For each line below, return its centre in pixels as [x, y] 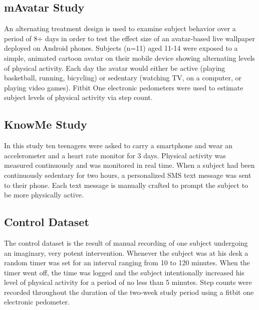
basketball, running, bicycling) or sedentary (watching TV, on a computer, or [123, 78]
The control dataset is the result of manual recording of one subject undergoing [126, 242]
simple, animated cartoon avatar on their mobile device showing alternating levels [129, 58]
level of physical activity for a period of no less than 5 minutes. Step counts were [128, 282]
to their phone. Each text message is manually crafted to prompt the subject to [126, 185]
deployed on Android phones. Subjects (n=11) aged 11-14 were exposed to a [121, 48]
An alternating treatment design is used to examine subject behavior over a [120, 28]
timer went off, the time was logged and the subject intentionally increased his [124, 272]
